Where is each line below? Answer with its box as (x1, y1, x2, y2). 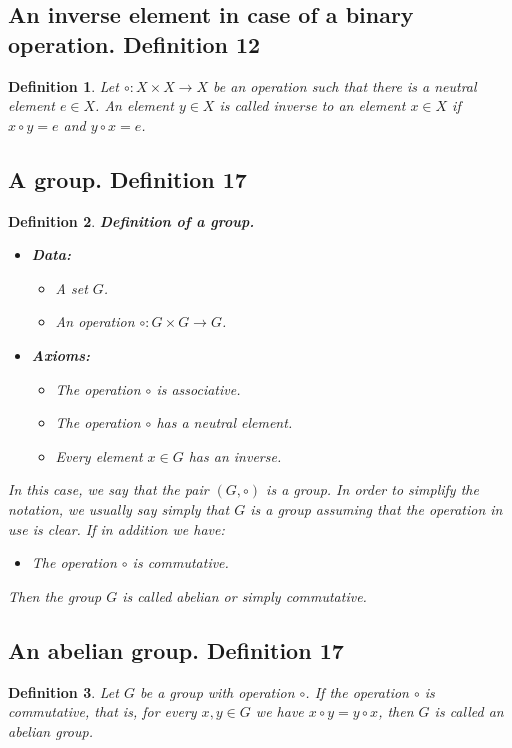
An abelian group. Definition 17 (8, 634, 344, 665)
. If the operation (305, 681, 409, 702)
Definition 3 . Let (8, 681, 119, 702)
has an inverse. (188, 445, 282, 466)
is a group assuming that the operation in (250, 498, 503, 519)
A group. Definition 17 (8, 163, 247, 194)
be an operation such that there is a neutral (213, 75, 477, 96)
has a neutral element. (156, 412, 293, 433)
